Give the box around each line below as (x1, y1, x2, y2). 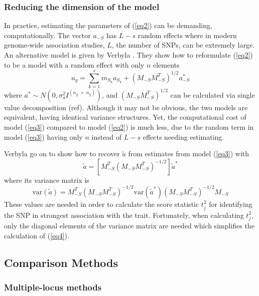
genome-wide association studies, (4, 40, 105, 50)
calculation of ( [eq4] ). (4, 230, 69, 240)
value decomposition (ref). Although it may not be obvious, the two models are (4, 102, 248, 112)
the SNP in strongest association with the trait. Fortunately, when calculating (4, 209, 244, 220)
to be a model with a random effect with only (4, 59, 145, 70)
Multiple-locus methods (4, 281, 102, 293)
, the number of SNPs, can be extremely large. (111, 40, 255, 50)
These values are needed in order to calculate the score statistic (4, 198, 199, 209)
